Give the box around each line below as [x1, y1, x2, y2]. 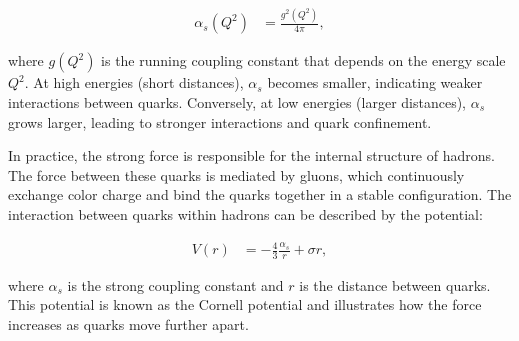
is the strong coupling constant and [67, 274, 284, 295]
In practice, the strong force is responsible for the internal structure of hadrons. [8, 145, 495, 166]
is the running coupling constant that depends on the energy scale [101, 50, 506, 71]
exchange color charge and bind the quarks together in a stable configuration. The [8, 184, 512, 205]
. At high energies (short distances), [24, 72, 244, 93]
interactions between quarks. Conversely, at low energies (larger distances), [8, 91, 466, 112]
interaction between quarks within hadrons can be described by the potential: [8, 203, 483, 224]
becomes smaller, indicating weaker [267, 72, 483, 93]
